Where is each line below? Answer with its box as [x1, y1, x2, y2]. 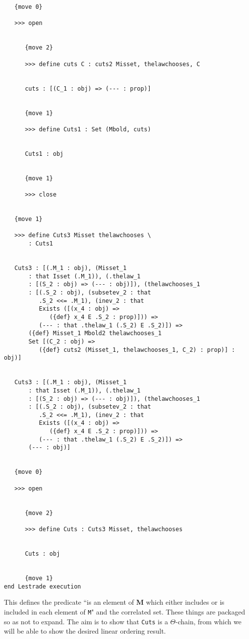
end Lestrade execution [4, 583, 81, 590]
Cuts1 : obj [24, 150, 64, 157]
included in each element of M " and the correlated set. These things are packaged [4, 606, 245, 616]
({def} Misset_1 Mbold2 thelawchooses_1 [28, 330, 162, 337]
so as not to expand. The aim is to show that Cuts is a [4, 616, 168, 626]
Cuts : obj [24, 550, 60, 557]
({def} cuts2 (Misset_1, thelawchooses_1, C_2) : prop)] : [39, 346, 235, 353]
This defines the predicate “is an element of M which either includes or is [4, 597, 225, 607]
